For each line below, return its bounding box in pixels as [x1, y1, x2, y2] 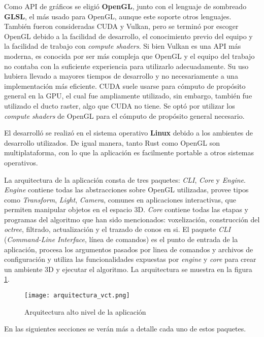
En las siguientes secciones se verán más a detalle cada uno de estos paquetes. [4, 323, 246, 334]
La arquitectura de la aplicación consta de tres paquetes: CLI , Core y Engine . [4, 174, 246, 185]
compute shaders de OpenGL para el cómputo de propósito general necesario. [4, 110, 245, 121]
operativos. [4, 157, 38, 167]
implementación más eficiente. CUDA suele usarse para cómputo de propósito [4, 80, 246, 91]
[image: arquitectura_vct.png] [24, 292, 130, 299]
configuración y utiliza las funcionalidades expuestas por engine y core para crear [4, 254, 256, 264]
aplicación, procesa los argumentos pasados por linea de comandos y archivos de [4, 244, 253, 254]
